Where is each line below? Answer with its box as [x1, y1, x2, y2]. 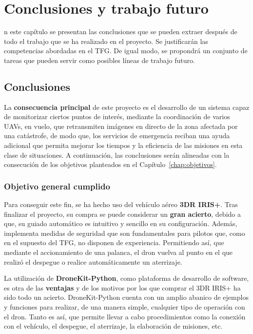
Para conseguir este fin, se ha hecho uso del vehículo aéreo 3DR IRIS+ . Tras [4, 199, 238, 209]
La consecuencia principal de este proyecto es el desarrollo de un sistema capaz [4, 102, 250, 112]
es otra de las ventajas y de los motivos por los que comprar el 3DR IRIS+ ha [4, 282, 241, 292]
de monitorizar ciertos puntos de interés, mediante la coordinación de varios [4, 111, 230, 122]
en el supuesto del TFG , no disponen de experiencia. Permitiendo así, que [4, 237, 224, 248]
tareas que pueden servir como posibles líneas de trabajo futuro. [4, 55, 195, 65]
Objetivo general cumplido [4, 180, 110, 192]
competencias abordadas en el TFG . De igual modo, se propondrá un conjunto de [4, 45, 248, 56]
